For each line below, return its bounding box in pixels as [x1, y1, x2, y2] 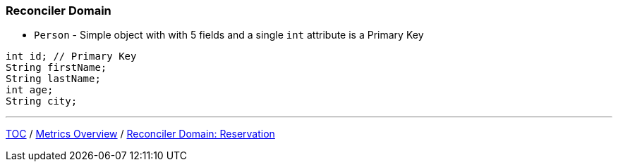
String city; [6, 95, 78, 107]
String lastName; [6, 73, 101, 85]
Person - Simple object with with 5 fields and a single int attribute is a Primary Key [34, 29, 424, 41]
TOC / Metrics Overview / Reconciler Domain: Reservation [6, 128, 275, 140]
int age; [6, 84, 54, 96]
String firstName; [6, 62, 107, 74]
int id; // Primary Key [6, 51, 137, 62]
